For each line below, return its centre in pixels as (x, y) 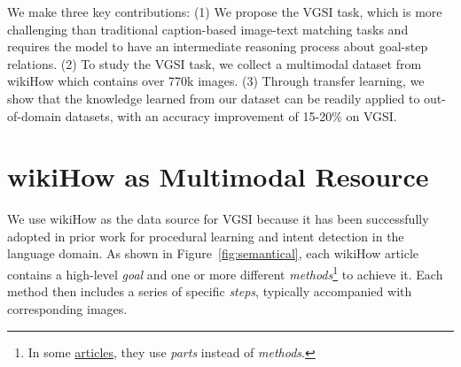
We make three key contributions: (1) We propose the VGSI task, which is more (225, 11)
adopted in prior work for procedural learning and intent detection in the (206, 236)
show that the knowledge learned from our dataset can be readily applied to (214, 98)
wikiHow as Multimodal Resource (218, 176)
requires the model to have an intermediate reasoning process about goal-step (218, 46)
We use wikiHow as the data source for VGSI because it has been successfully (218, 219)
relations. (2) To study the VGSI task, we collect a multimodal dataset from (215, 63)
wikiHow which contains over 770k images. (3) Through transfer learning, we (216, 81)
